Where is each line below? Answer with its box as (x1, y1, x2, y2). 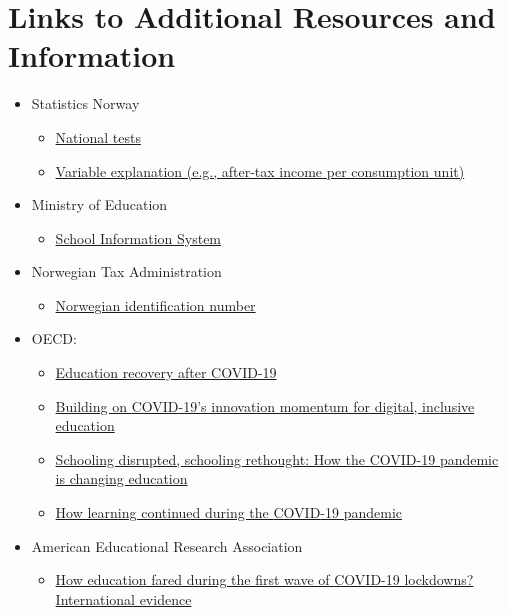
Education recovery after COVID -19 (55, 362, 277, 383)
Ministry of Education (31, 194, 168, 215)
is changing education (55, 468, 188, 489)
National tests (55, 126, 141, 147)
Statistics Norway (31, 93, 140, 114)
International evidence (55, 588, 192, 609)
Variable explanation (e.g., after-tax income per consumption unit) (55, 160, 465, 181)
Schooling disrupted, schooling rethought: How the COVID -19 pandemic (55, 448, 499, 469)
